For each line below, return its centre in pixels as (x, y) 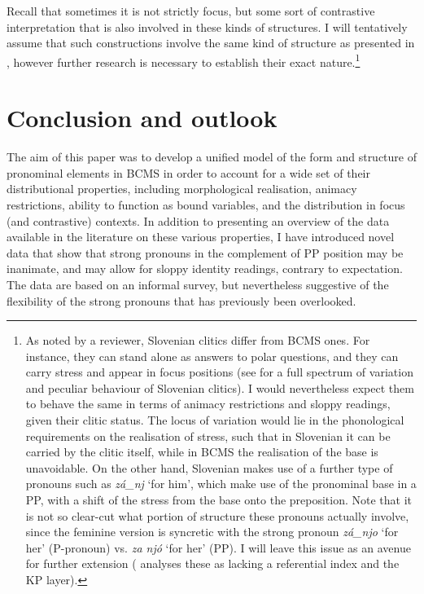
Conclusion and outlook (142, 118)
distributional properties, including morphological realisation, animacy (182, 189)
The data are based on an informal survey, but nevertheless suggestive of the (198, 284)
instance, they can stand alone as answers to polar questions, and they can (212, 356)
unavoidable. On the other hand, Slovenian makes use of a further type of (209, 467)
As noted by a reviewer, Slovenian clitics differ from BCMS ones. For (198, 340)
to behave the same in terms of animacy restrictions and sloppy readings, (208, 404)
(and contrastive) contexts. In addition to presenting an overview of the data (198, 220)
